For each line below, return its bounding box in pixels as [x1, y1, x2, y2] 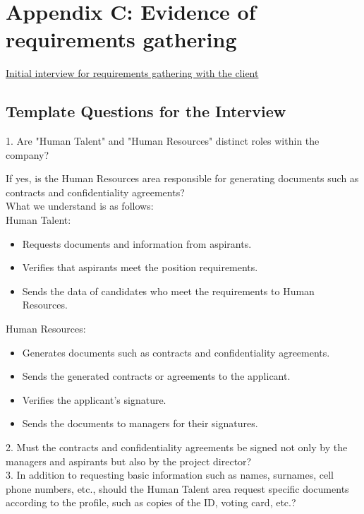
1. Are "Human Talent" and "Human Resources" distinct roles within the [6, 133, 320, 148]
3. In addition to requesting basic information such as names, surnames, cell [6, 467, 334, 482]
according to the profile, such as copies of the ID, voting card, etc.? [6, 495, 296, 510]
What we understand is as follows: [6, 198, 154, 213]
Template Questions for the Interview [6, 100, 286, 122]
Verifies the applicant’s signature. [22, 392, 166, 407]
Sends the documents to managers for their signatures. [22, 416, 258, 431]
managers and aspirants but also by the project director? [6, 453, 252, 468]
